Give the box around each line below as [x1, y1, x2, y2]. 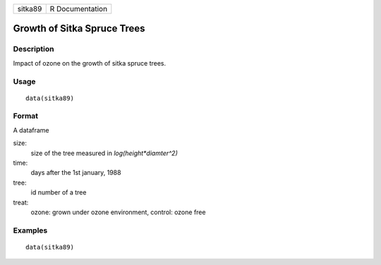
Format [13, 111, 39, 121]
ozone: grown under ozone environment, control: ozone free [30, 208, 206, 216]
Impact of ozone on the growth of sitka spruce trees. [13, 58, 167, 67]
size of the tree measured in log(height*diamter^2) [30, 149, 178, 157]
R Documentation [49, 4, 108, 13]
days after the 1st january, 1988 [30, 168, 121, 177]
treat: [13, 198, 29, 207]
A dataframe [13, 125, 49, 134]
